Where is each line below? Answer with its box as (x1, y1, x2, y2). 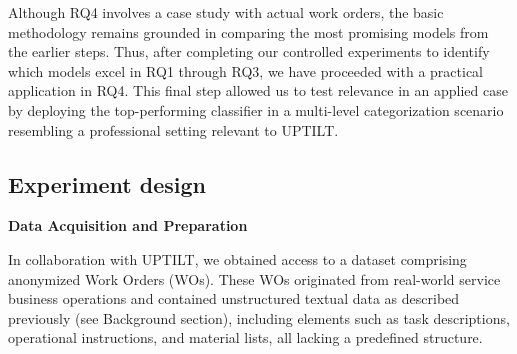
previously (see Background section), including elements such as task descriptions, (8, 307, 510, 328)
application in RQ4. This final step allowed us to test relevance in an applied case (8, 80, 508, 101)
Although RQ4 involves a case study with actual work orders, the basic (8, 2, 444, 22)
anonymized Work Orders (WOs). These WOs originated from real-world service (8, 268, 501, 289)
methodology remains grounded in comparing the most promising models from (8, 21, 489, 42)
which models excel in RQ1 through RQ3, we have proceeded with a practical (8, 60, 483, 81)
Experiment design (8, 168, 207, 199)
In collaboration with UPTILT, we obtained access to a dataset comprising (8, 248, 467, 269)
